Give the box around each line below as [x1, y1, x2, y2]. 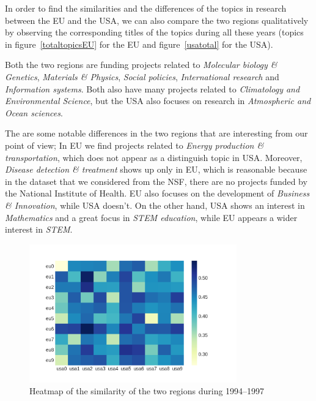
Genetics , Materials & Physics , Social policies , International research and [5, 70, 279, 83]
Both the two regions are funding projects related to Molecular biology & [5, 58, 277, 71]
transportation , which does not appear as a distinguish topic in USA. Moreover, [5, 151, 303, 163]
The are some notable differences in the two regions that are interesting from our [5, 127, 308, 140]
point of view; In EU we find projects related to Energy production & [5, 138, 264, 151]
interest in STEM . [5, 223, 73, 236]
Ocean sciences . [5, 106, 63, 119]
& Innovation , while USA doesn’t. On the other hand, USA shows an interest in [5, 198, 305, 211]
